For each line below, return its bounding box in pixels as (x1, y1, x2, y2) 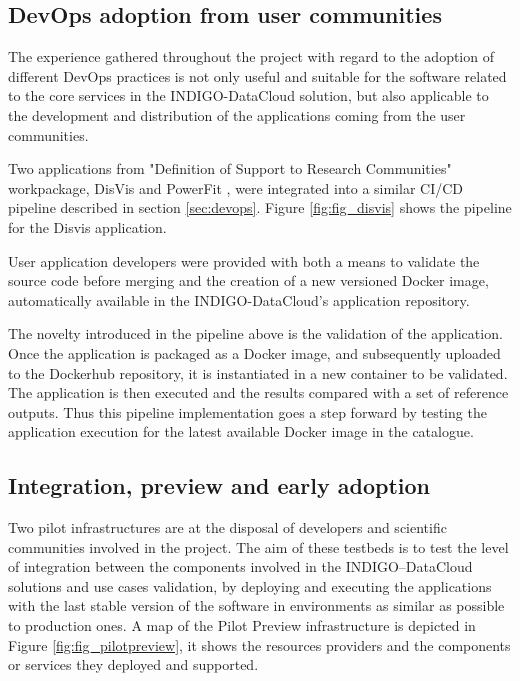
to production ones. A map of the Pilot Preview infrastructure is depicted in (8, 615, 476, 636)
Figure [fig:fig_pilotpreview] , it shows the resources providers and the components (8, 634, 511, 655)
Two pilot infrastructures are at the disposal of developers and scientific (8, 517, 447, 538)
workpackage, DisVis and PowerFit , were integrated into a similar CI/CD (8, 177, 464, 198)
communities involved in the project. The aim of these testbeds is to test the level (8, 536, 509, 557)
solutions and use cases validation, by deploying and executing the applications (8, 575, 492, 596)
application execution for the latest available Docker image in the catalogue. (8, 421, 474, 442)
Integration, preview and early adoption (8, 470, 430, 501)
